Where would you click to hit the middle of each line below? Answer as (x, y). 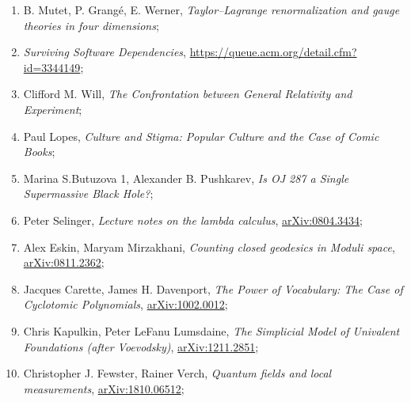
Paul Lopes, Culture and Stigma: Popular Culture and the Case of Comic (201, 136)
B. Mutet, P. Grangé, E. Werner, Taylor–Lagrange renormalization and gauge (211, 9)
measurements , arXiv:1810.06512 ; (104, 388)
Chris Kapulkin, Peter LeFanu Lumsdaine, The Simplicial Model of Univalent (211, 330)
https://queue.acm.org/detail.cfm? (273, 52)
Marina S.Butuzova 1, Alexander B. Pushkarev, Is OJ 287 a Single (186, 178)
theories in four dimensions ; (91, 25)
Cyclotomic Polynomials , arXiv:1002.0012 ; (126, 304)
